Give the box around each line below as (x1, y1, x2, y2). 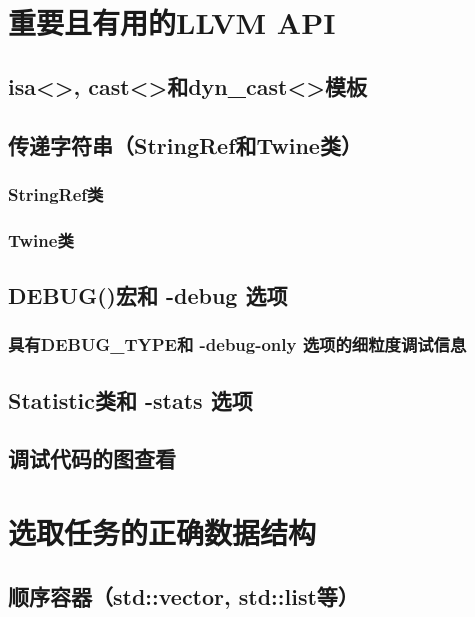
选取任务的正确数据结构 (8, 512, 317, 552)
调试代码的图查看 (8, 443, 176, 474)
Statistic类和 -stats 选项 (8, 384, 253, 415)
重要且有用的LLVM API (8, 2, 336, 43)
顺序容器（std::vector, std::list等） (8, 580, 359, 611)
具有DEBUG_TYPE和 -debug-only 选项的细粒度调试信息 (8, 332, 467, 357)
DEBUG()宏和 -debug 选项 (8, 280, 288, 311)
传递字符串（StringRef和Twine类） (8, 129, 362, 160)
